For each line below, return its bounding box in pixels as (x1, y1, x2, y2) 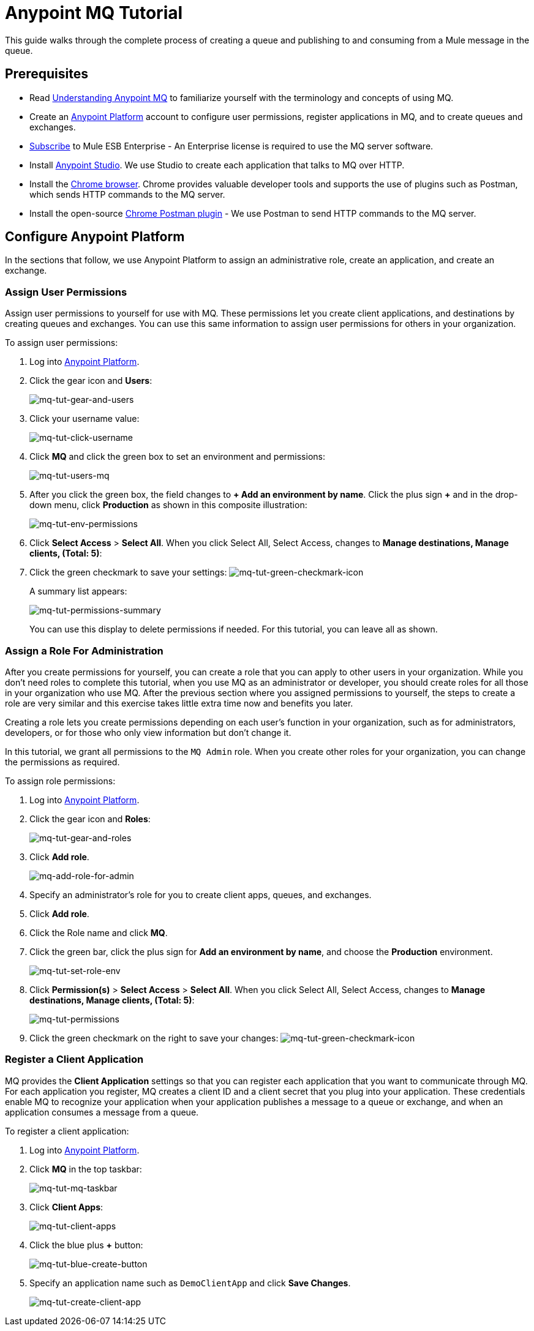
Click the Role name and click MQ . (29, 927, 168, 938)
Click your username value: (29, 413, 140, 424)
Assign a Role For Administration (5, 644, 164, 657)
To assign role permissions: (5, 775, 116, 786)
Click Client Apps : (29, 1201, 103, 1212)
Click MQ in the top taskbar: (29, 1163, 142, 1174)
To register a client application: (5, 1125, 129, 1136)
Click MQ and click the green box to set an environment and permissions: (29, 451, 325, 462)
